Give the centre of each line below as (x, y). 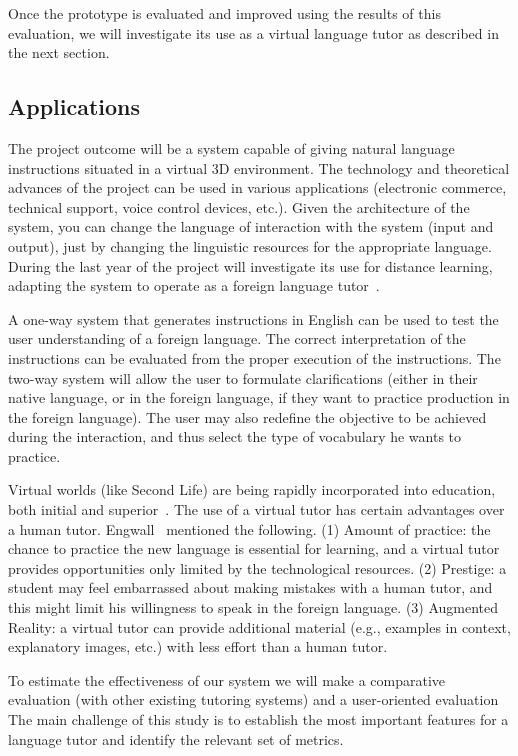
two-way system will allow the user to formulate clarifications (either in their (243, 377)
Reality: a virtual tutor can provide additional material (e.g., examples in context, (259, 626)
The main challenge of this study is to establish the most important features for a (258, 719)
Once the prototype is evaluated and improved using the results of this (224, 13)
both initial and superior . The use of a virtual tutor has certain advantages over (256, 509)
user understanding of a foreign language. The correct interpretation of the (237, 338)
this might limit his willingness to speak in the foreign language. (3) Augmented (253, 607)
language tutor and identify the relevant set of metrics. (176, 738)
